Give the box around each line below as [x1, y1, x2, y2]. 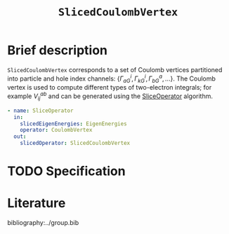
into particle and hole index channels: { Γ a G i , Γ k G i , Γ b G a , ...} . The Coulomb [7, 73, 216, 84]
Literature [7, 195, 66, 212]
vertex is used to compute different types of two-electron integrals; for [7, 83, 212, 92]
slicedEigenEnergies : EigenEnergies [20, 120, 128, 128]
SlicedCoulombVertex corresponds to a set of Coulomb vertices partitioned [7, 65, 223, 74]
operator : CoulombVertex [20, 127, 93, 134]
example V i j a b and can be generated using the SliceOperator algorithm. [7, 90, 213, 102]
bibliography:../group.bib [7, 219, 79, 227]
